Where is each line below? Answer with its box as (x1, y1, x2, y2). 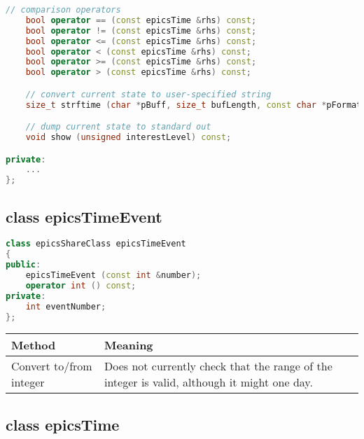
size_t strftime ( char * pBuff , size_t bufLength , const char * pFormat (25, 99, 362, 110)
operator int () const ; (25, 280, 136, 291)
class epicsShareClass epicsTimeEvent (6, 239, 186, 249)
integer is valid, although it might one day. (104, 374, 313, 391)
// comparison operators (6, 5, 121, 15)
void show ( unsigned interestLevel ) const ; (25, 132, 232, 143)
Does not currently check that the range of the (104, 358, 332, 375)
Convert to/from (11, 358, 92, 375)
